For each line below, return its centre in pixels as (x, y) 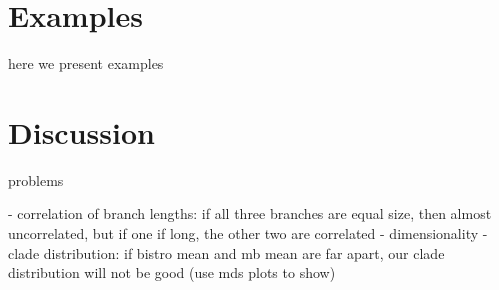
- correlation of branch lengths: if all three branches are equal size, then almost (250, 213)
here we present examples (86, 63)
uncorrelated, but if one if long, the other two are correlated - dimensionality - (248, 233)
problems (36, 179)
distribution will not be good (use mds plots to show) (172, 272)
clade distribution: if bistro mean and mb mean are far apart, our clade (226, 252)
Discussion (81, 131)
